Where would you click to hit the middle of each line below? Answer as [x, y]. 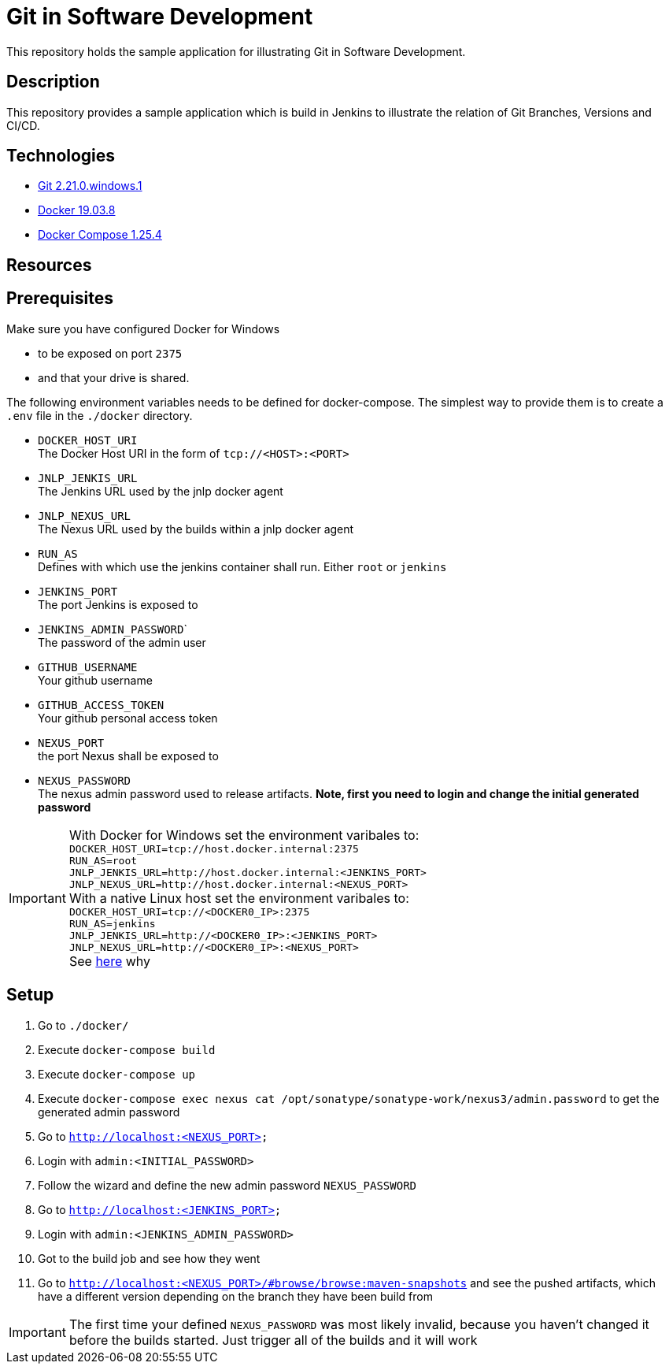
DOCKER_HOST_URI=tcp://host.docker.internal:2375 [214, 848]
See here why [110, 961]
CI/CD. [23, 125]
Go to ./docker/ [83, 1025]
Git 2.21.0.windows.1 [90, 186]
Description [53, 82]
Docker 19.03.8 [77, 210]
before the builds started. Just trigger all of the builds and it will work [273, 1340]
